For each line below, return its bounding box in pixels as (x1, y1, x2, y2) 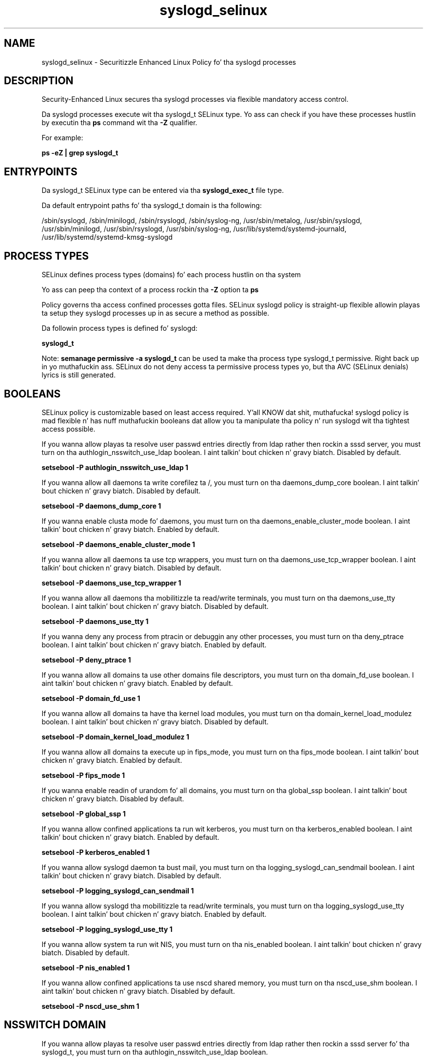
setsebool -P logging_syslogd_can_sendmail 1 (41, 886, 194, 895)
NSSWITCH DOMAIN (4, 1019, 106, 1031)
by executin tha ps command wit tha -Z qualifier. (41, 118, 197, 127)
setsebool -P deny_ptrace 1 (41, 655, 131, 664)
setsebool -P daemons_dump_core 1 (41, 501, 161, 510)
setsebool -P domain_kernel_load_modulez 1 (41, 732, 189, 741)
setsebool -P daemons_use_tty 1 (41, 617, 149, 625)
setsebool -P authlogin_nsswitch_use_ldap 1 (41, 463, 189, 472)
